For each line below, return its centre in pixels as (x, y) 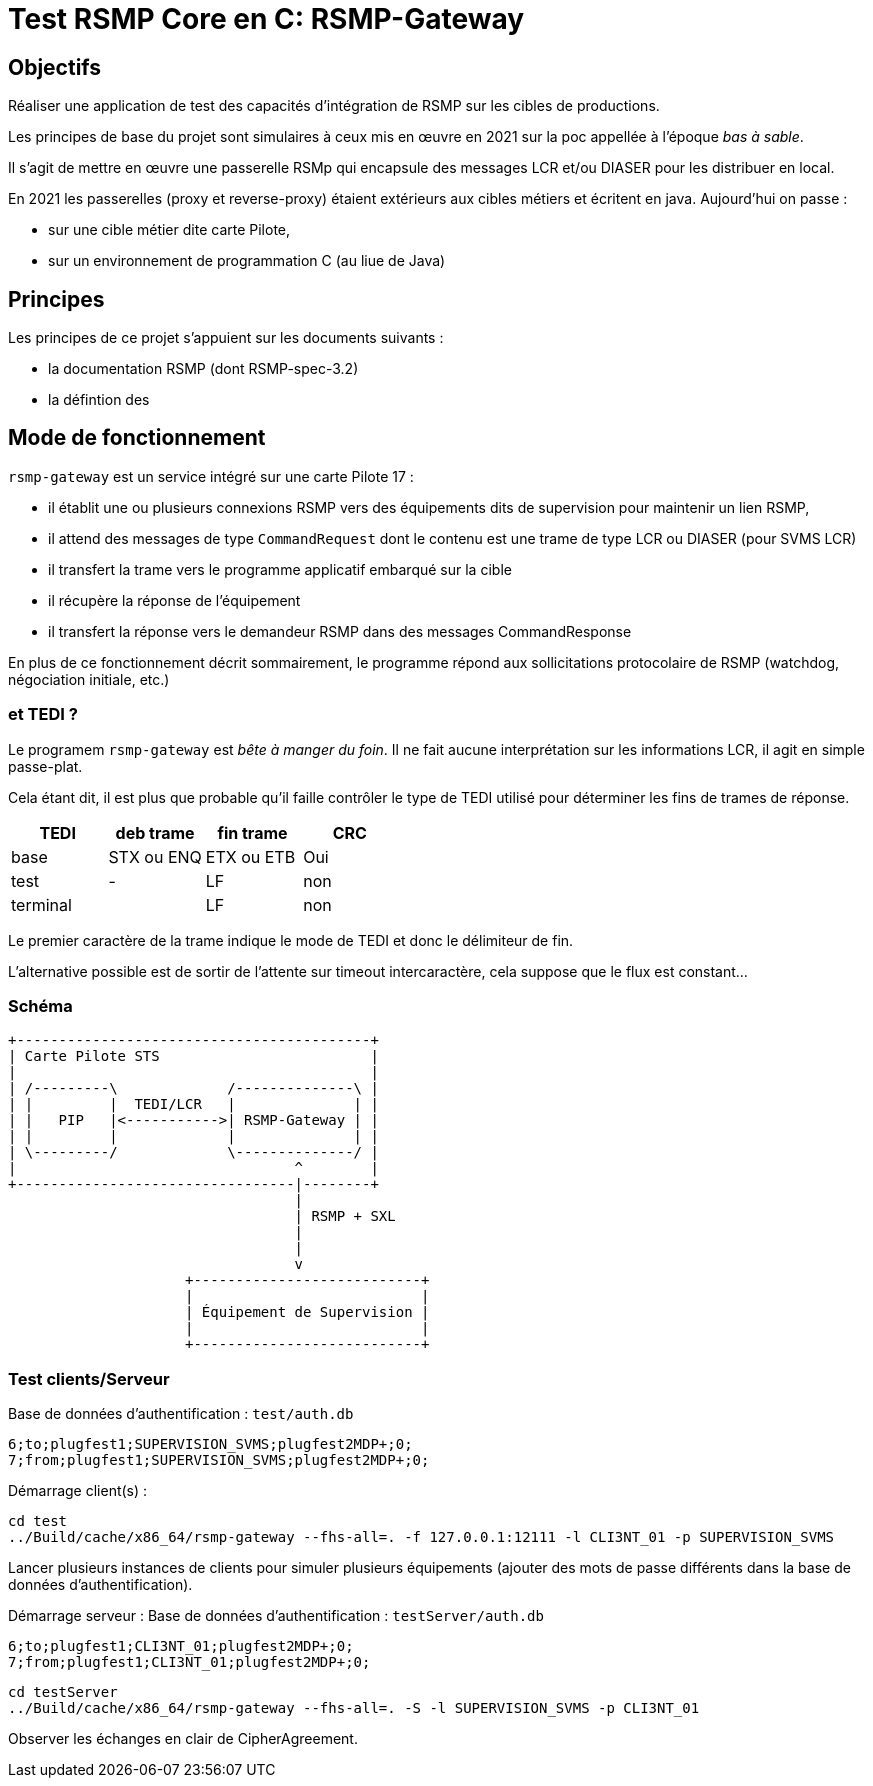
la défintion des (99, 400)
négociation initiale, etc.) (89, 679)
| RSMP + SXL (345, 1216)
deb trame (155, 832)
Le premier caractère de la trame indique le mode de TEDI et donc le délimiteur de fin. (291, 940)
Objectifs (55, 67)
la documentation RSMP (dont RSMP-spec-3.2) (203, 369)
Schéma (40, 1005)
